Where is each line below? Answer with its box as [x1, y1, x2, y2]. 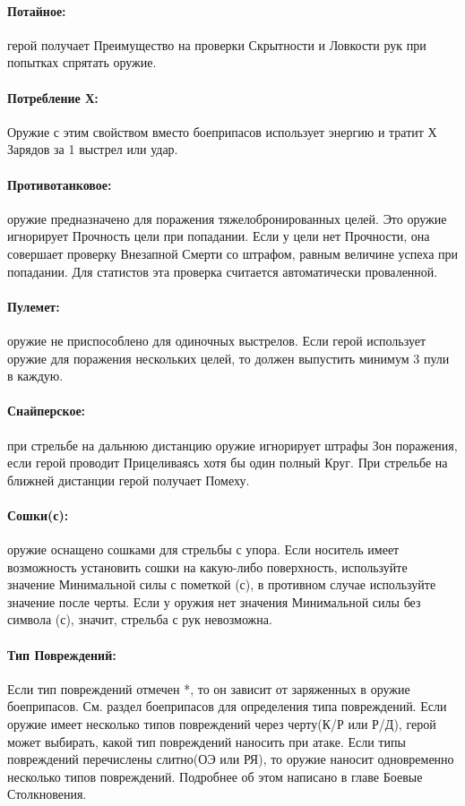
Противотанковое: [7, 175, 112, 193]
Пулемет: [7, 296, 60, 315]
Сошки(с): [7, 505, 69, 524]
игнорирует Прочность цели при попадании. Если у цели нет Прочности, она [7, 227, 430, 245]
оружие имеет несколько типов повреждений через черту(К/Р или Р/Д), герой [7, 715, 436, 733]
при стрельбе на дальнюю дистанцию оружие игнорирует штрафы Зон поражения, [7, 435, 458, 454]
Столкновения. [7, 785, 87, 803]
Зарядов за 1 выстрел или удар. [7, 140, 178, 159]
